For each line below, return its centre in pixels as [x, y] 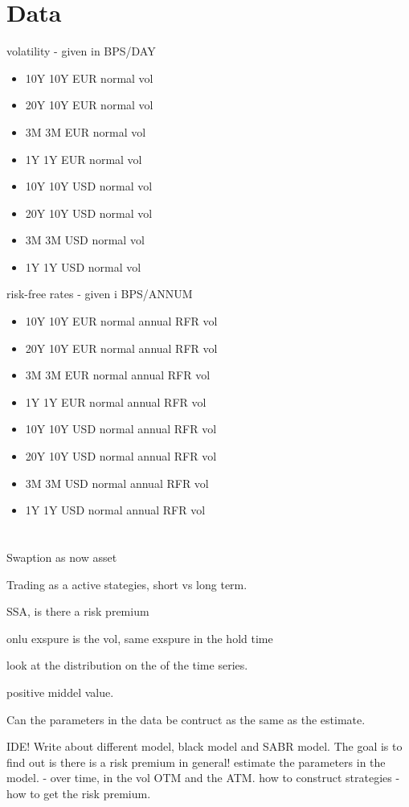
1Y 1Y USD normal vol [83, 266]
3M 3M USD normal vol [85, 240]
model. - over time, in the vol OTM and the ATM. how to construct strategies [199, 778]
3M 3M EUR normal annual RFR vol [118, 375]
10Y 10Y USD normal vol [89, 186]
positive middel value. [60, 692]
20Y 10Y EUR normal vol [89, 105]
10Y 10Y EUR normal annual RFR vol [121, 321]
